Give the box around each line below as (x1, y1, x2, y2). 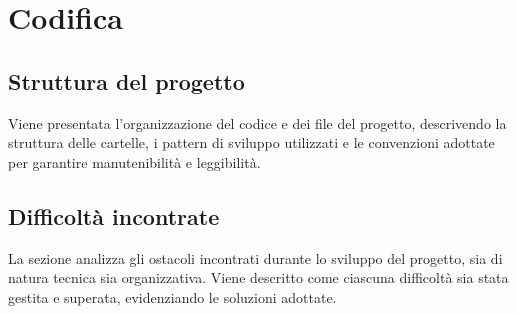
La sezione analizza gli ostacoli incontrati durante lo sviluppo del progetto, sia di (8, 247, 503, 268)
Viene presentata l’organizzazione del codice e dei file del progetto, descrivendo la (8, 112, 507, 133)
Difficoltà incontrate (8, 200, 220, 231)
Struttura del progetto (8, 65, 245, 96)
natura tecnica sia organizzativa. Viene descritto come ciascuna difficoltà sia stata (8, 267, 509, 288)
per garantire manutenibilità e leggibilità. (8, 151, 261, 172)
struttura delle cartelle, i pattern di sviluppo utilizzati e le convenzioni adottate (8, 132, 495, 153)
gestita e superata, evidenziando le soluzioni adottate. (8, 286, 337, 307)
